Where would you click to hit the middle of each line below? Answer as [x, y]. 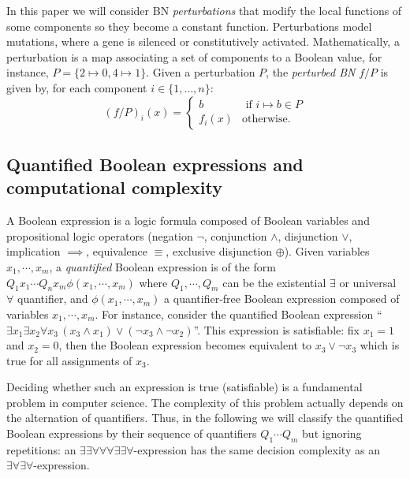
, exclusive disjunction [219, 251]
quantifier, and [52, 299]
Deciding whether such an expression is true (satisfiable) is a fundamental [184, 387]
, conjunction [235, 235]
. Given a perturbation [201, 72]
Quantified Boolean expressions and [155, 164]
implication [34, 251]
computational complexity [114, 187]
